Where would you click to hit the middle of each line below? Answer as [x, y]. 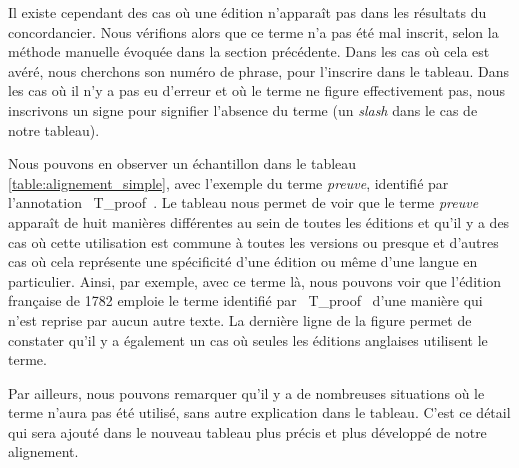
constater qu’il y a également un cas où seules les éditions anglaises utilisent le [248, 339]
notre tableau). [54, 129]
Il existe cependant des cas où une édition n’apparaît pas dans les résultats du [247, 12]
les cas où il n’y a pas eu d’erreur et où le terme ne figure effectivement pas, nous [257, 90]
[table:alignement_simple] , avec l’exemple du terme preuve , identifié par [228, 182]
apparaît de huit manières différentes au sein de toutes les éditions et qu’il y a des [259, 221]
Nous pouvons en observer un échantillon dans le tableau [182, 163]
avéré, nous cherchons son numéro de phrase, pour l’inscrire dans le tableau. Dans [259, 70]
